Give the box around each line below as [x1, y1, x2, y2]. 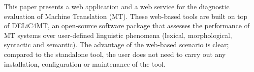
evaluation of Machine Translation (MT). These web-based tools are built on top [4, 11, 248, 21]
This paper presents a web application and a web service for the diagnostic [4, 1, 229, 11]
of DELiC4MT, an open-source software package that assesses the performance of [4, 20, 250, 31]
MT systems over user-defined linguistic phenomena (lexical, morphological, [4, 30, 232, 40]
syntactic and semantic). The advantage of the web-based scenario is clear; [4, 39, 229, 50]
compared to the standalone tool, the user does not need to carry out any [4, 49, 226, 59]
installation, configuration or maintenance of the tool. [4, 58, 166, 69]
